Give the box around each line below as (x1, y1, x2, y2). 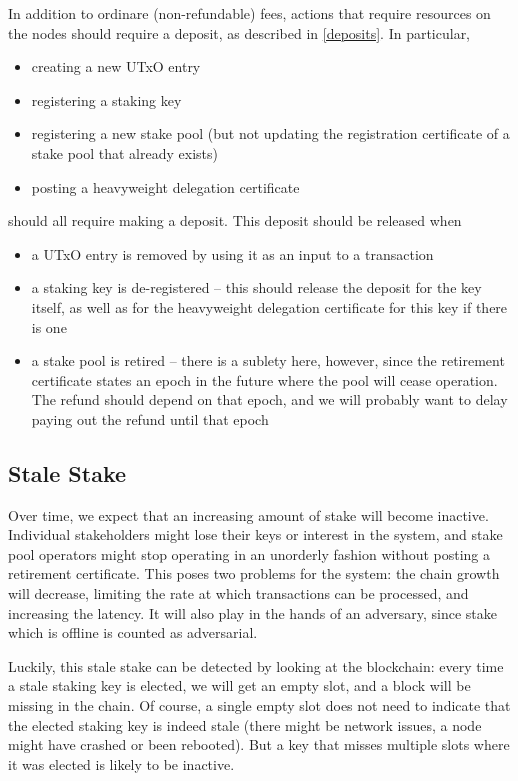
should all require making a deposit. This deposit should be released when (8, 210, 462, 231)
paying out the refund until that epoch (31, 408, 269, 429)
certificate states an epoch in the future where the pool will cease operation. (31, 369, 498, 390)
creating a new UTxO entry (31, 56, 201, 77)
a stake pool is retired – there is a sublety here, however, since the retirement (31, 350, 505, 371)
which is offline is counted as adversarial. (8, 622, 258, 643)
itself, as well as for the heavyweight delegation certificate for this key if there (31, 296, 508, 317)
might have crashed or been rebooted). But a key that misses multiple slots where (8, 734, 510, 755)
